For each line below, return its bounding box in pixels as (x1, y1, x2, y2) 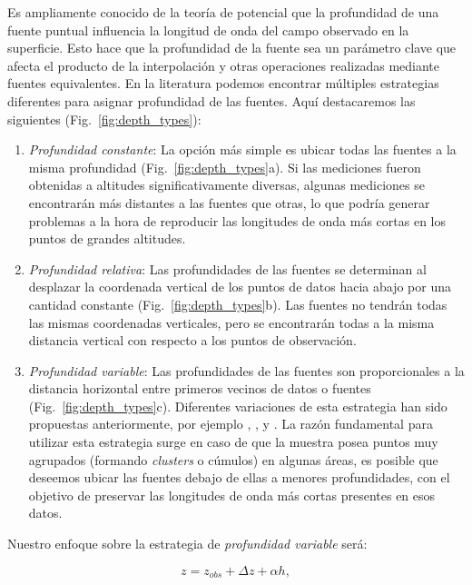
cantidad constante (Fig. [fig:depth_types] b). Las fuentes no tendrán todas (28, 294, 447, 313)
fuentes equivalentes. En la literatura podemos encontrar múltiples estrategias (7, 74, 439, 93)
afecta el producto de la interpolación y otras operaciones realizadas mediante (7, 55, 440, 74)
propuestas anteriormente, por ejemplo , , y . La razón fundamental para (28, 414, 433, 433)
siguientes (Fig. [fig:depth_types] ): (7, 109, 202, 128)
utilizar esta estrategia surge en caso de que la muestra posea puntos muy (28, 432, 438, 451)
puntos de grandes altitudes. (28, 229, 186, 248)
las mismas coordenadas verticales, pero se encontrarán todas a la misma (28, 312, 435, 332)
